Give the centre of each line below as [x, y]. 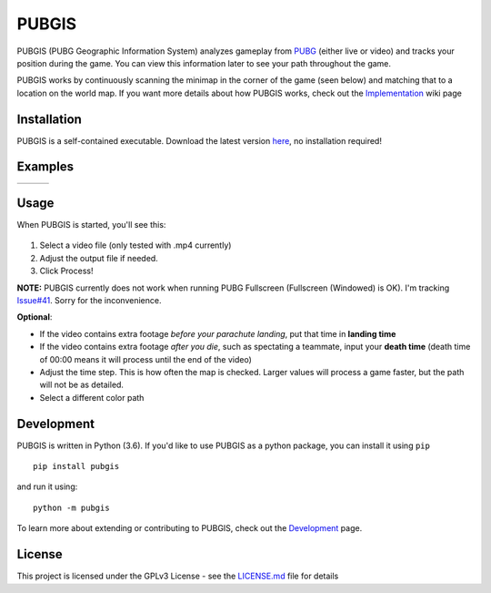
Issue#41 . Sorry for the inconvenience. [89, 300]
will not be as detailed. [82, 385]
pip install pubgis [76, 466]
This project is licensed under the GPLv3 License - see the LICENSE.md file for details [178, 576]
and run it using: [47, 486]
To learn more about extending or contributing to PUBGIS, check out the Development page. [190, 528]
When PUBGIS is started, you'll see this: [91, 225]
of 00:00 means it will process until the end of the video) [145, 359]
